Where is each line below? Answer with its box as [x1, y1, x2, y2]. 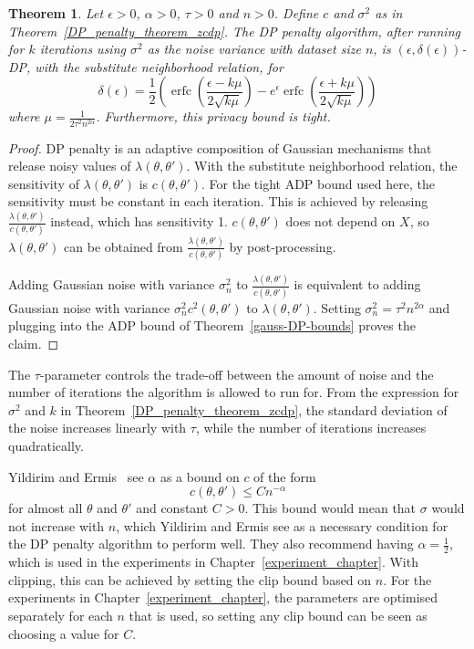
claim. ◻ [8, 333, 59, 352]
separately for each [8, 605, 113, 624]
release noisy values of [8, 156, 131, 175]
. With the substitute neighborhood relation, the [186, 156, 458, 175]
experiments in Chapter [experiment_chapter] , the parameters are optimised [8, 588, 438, 607]
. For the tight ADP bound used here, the [201, 173, 435, 193]
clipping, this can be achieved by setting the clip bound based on [8, 570, 372, 589]
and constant [136, 498, 209, 518]
